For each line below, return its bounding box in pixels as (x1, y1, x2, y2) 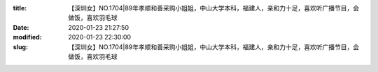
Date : (13, 23, 29, 31)
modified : (13, 33, 42, 42)
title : (13, 4, 27, 12)
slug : (13, 42, 28, 51)
